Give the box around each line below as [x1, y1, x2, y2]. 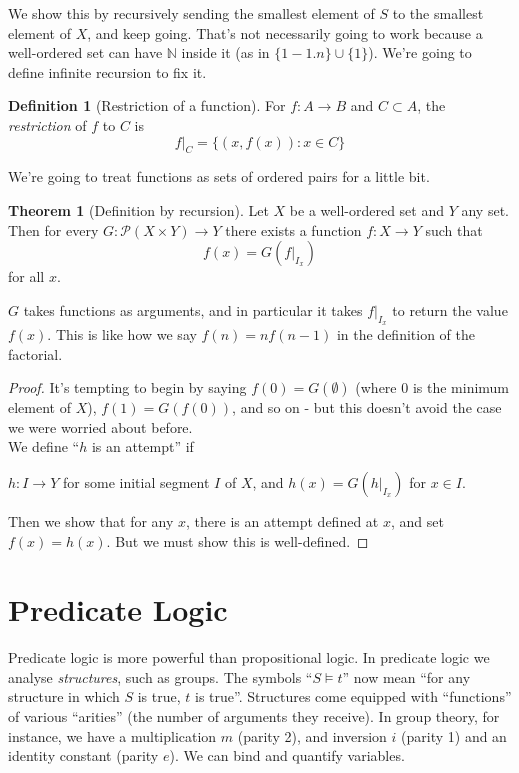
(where [355, 377, 397, 398]
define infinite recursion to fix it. [8, 61, 207, 82]
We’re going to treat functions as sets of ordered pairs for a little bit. [8, 166, 430, 187]
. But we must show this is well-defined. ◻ [106, 530, 369, 551]
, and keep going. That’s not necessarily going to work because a [87, 22, 483, 43]
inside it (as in [181, 42, 270, 63]
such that [425, 219, 483, 240]
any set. [461, 199, 509, 220]
